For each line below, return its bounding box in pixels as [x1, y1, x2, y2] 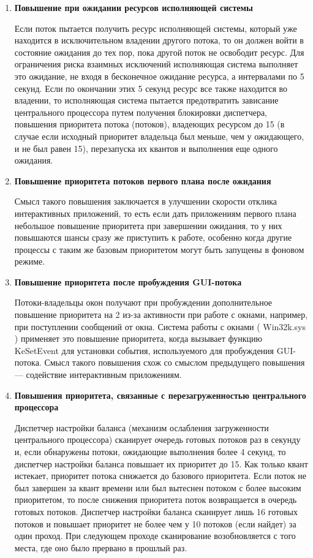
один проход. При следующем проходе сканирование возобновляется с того [14, 529, 296, 542]
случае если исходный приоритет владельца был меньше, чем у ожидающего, [14, 129, 304, 142]
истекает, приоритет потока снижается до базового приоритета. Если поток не [14, 469, 307, 482]
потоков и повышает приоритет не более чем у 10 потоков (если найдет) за [14, 517, 296, 530]
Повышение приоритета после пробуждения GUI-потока [14, 275, 242, 288]
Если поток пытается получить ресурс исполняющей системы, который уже [14, 21, 297, 34]
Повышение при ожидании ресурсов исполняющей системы [14, 1, 254, 13]
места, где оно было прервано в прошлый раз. [14, 541, 187, 554]
